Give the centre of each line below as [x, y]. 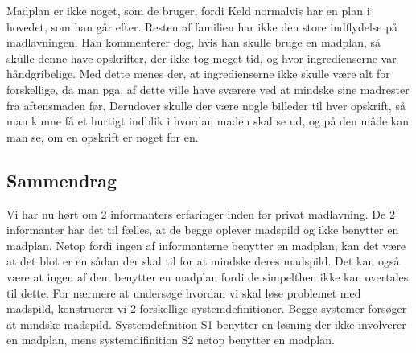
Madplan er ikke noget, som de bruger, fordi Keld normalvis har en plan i [188, 10]
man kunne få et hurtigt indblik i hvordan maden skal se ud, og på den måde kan [208, 121]
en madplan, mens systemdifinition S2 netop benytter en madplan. [171, 340]
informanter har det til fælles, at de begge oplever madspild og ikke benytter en [203, 230]
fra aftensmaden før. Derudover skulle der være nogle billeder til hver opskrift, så [206, 105]
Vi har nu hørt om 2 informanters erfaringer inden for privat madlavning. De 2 [201, 213]
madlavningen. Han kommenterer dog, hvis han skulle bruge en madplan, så [194, 42]
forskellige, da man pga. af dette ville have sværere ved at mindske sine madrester [208, 89]
